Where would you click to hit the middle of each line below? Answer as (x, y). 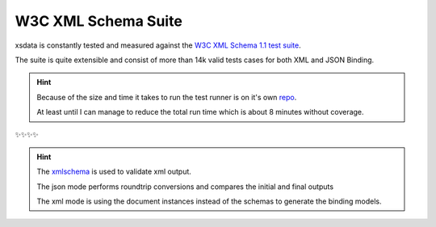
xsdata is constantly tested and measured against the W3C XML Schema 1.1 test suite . (158, 45)
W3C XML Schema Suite (99, 21)
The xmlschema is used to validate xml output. (114, 172)
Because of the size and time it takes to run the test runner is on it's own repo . (167, 97)
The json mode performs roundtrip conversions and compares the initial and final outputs (185, 187)
